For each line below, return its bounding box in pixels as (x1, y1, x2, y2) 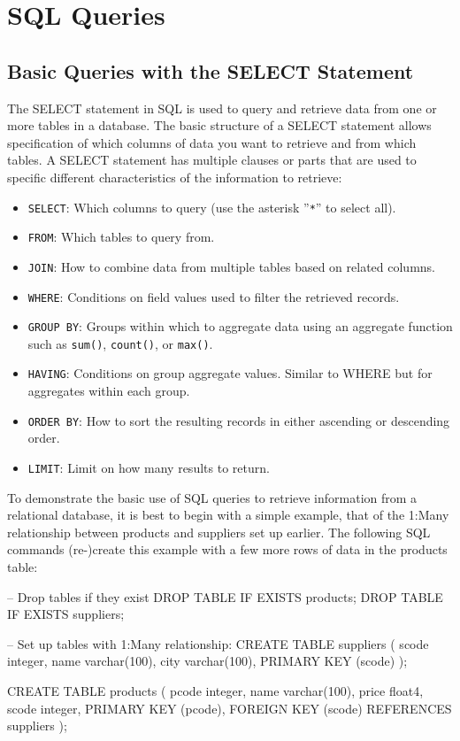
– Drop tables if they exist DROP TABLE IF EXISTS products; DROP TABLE (7, 587, 443, 606)
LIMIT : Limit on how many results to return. (27, 458, 270, 476)
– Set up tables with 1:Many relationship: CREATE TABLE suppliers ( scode (7, 634, 429, 652)
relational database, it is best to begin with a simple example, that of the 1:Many (7, 506, 449, 524)
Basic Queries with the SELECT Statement (7, 57, 414, 84)
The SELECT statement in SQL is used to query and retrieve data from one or (7, 98, 437, 117)
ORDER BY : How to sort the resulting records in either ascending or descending (27, 411, 450, 429)
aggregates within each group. (27, 382, 190, 400)
